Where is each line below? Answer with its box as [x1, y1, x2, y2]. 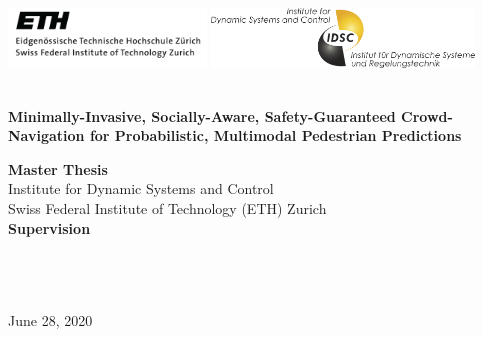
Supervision [8, 217, 91, 238]
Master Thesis [8, 158, 108, 179]
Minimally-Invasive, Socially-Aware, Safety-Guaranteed [8, 105, 396, 126]
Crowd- [401, 105, 453, 126]
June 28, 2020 [8, 310, 93, 330]
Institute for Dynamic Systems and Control [8, 178, 274, 199]
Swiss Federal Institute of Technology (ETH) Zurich [8, 198, 327, 219]
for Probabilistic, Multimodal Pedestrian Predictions [89, 125, 462, 146]
